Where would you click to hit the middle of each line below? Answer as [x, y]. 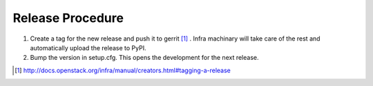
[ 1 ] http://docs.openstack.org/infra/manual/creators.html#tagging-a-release [123, 70]
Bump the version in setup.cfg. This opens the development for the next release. [144, 58]
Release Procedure [68, 18]
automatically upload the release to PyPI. [88, 47]
